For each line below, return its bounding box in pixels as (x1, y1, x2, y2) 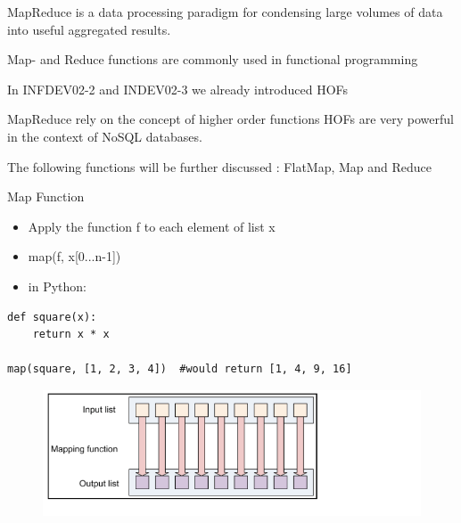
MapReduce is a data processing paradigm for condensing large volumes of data (7, 3, 443, 20)
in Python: (28, 276, 86, 295)
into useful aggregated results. (7, 20, 171, 38)
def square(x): (7, 310, 97, 323)
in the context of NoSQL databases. (7, 127, 202, 145)
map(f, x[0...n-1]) (28, 247, 121, 266)
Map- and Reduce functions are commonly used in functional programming (7, 50, 418, 69)
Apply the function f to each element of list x (28, 217, 276, 235)
